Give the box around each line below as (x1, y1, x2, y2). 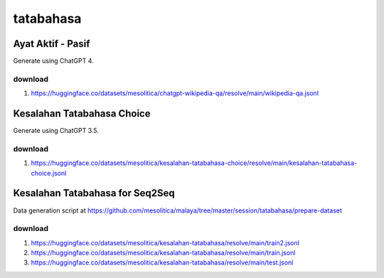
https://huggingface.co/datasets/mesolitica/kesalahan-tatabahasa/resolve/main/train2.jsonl (31, 238, 300, 247)
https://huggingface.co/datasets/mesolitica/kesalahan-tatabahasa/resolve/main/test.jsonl (31, 258, 294, 267)
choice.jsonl (31, 169, 67, 177)
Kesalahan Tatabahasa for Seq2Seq (13, 187, 175, 199)
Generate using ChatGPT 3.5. (13, 127, 100, 135)
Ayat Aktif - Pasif (13, 38, 90, 50)
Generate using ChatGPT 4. (13, 57, 94, 65)
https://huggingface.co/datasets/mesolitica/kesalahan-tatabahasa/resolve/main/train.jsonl (31, 249, 296, 257)
